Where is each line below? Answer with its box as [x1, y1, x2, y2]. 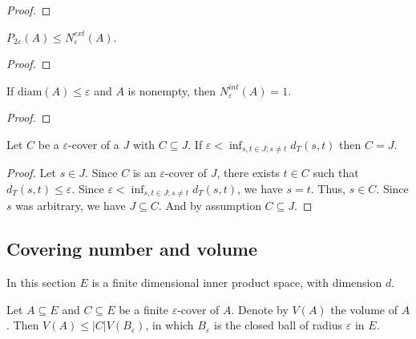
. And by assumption [158, 197, 261, 214]
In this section [6, 274, 76, 291]
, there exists [216, 164, 280, 181]
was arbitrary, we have [15, 197, 126, 214]
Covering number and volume [6, 236, 258, 261]
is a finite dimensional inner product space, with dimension [91, 274, 382, 291]
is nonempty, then [127, 82, 216, 99]
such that [313, 164, 359, 181]
